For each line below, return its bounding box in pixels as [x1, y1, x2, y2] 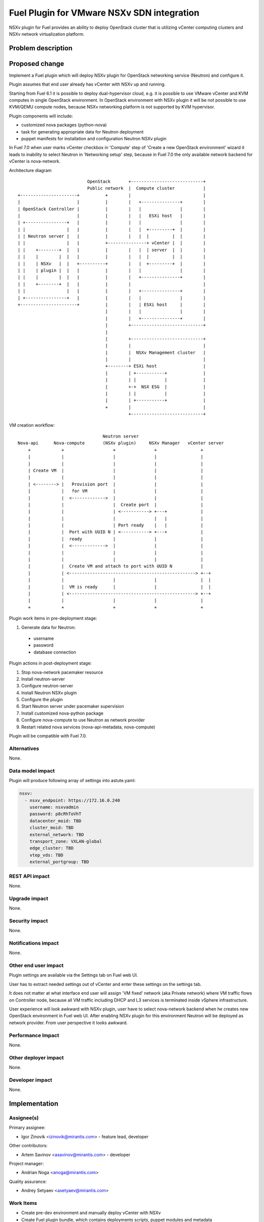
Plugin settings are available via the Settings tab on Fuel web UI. [9, 972, 138, 978]
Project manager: [9, 1160, 44, 1166]
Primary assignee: [9, 1125, 46, 1131]
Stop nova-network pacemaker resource [21, 669, 103, 675]
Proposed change [9, 59, 65, 68]
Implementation [9, 1100, 59, 1108]
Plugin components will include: [9, 113, 73, 119]
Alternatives [9, 745, 39, 752]
